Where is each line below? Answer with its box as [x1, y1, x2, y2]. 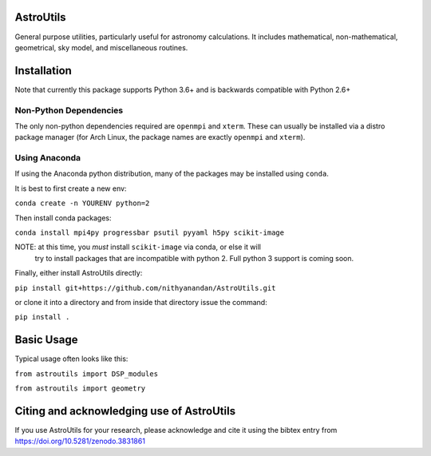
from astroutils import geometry [14, 384, 146, 393]
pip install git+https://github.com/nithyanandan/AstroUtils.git [14, 284, 276, 292]
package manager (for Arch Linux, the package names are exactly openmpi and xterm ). [14, 133, 306, 142]
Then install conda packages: [14, 212, 112, 223]
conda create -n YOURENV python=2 [14, 199, 150, 208]
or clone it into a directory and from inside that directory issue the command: [14, 298, 267, 307]
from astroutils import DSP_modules [14, 369, 159, 379]
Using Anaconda [14, 153, 81, 164]
